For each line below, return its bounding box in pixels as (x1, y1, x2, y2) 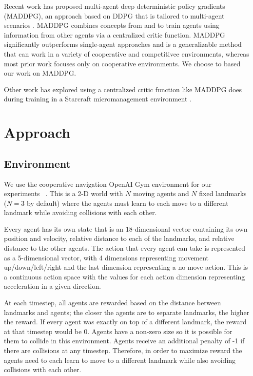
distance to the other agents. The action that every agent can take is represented (4, 243, 246, 253)
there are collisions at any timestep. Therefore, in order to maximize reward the (4, 345, 242, 356)
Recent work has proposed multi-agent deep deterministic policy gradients (4, 1, 225, 11)
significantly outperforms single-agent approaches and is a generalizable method (4, 39, 242, 49)
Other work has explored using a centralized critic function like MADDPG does (4, 84, 242, 94)
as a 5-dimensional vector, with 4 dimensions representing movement (4, 252, 209, 262)
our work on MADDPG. (4, 68, 76, 78)
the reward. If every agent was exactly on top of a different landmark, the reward (4, 317, 247, 327)
